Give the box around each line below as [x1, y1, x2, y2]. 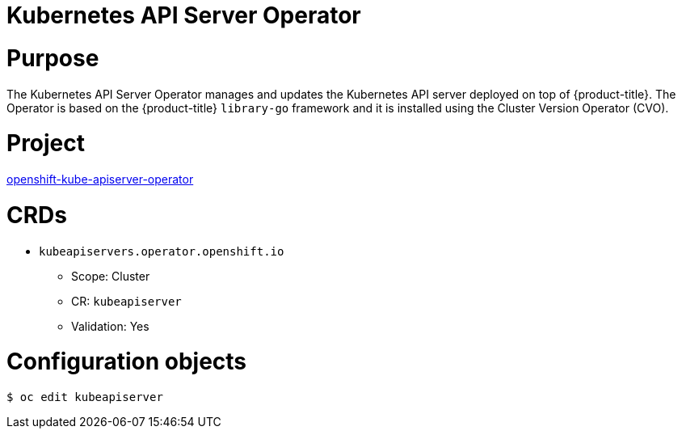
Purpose [6, 44, 99, 72]
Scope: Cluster [71, 268, 150, 283]
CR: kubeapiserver [71, 294, 182, 308]
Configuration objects [6, 348, 247, 376]
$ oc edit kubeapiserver [6, 391, 163, 403]
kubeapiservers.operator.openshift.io [39, 244, 284, 258]
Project [6, 129, 86, 158]
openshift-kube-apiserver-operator [6, 172, 194, 186]
